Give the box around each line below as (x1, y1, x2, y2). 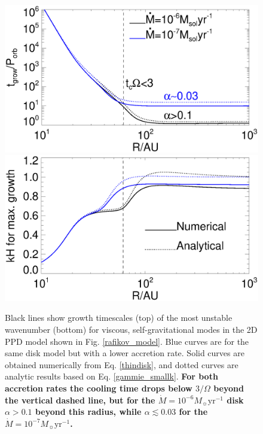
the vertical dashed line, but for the (5, 393, 155, 406)
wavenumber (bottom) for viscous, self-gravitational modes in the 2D (5, 323, 258, 336)
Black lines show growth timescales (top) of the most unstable (5, 311, 233, 324)
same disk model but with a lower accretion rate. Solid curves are (5, 347, 244, 359)
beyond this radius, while (35, 405, 142, 418)
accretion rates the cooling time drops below (5, 382, 192, 394)
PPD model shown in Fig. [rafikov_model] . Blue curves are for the (5, 335, 249, 347)
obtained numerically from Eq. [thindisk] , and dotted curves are (5, 358, 238, 371)
